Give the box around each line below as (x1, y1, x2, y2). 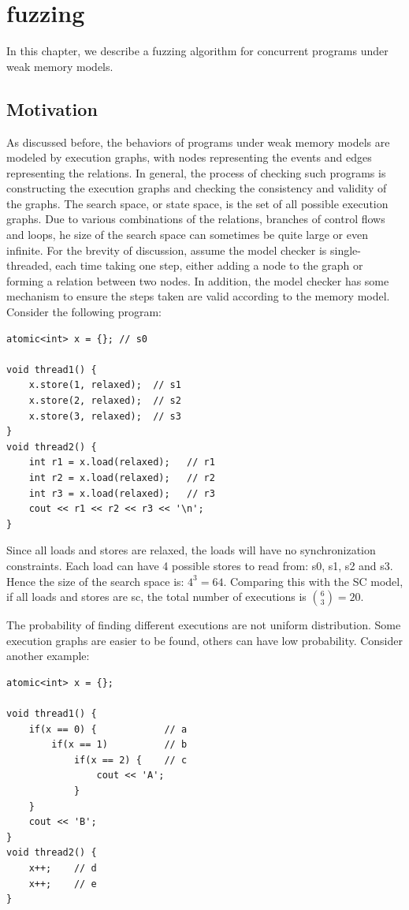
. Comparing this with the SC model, (223, 572, 403, 589)
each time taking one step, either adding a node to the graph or (55, 257, 363, 274)
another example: (6, 647, 90, 664)
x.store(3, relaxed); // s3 (28, 410, 181, 422)
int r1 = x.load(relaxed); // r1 (28, 457, 215, 468)
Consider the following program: (6, 304, 162, 320)
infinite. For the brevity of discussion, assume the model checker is (6, 241, 327, 258)
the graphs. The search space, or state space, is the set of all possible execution (6, 195, 389, 211)
